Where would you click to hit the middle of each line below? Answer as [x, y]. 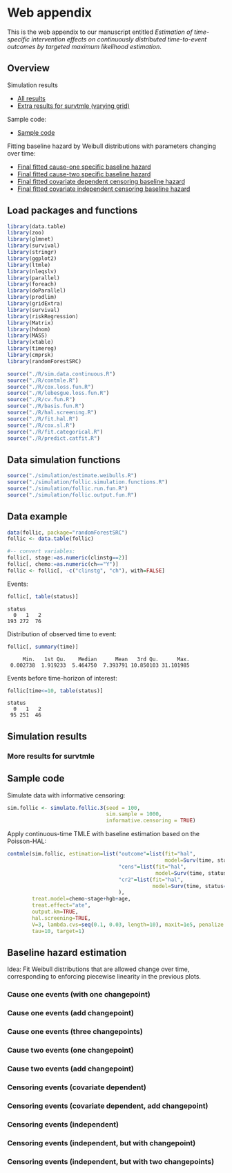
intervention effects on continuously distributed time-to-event [119, 39]
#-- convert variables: [41, 551]
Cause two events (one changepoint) [70, 1051]
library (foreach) [32, 284]
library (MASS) [28, 336]
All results [31, 98]
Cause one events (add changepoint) [71, 1013]
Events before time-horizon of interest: [62, 678]
